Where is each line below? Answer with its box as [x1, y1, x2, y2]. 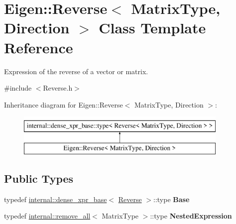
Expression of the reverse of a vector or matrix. [4, 66, 148, 76]
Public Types [4, 170, 74, 186]
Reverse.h [43, 83, 73, 93]
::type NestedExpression [150, 211, 232, 221]
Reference [4, 37, 73, 57]
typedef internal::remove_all [4, 211, 91, 221]
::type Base [153, 194, 190, 204]
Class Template [99, 17, 206, 38]
